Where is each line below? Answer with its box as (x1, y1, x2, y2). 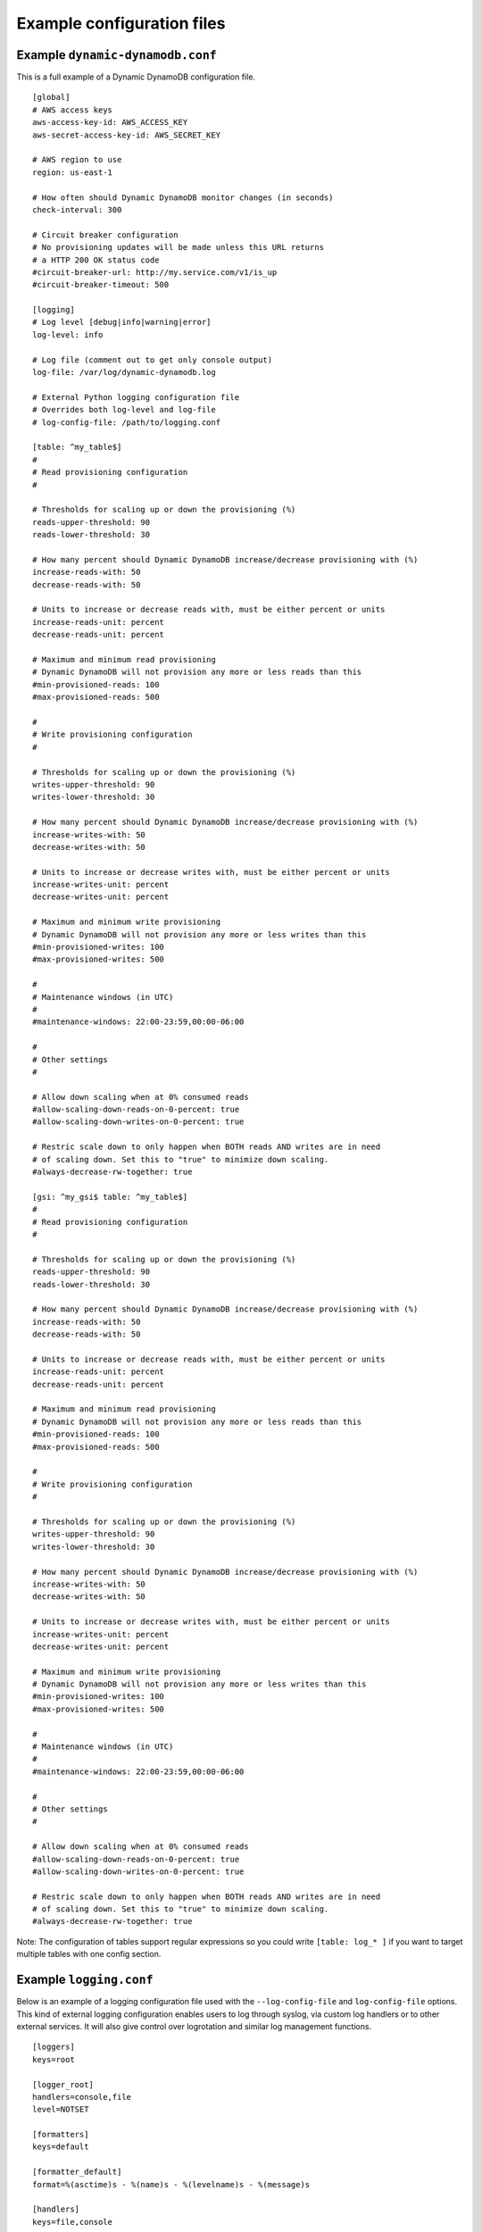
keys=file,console (32, 2217, 113, 2227)
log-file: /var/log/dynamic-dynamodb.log (32, 367, 216, 378)
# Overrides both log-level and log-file (32, 404, 216, 415)
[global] (32, 92, 71, 103)
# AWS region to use (32, 154, 122, 165)
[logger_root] (32, 2079, 94, 2089)
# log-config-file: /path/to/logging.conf (32, 417, 221, 428)
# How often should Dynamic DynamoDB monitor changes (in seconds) (32, 192, 334, 203)
